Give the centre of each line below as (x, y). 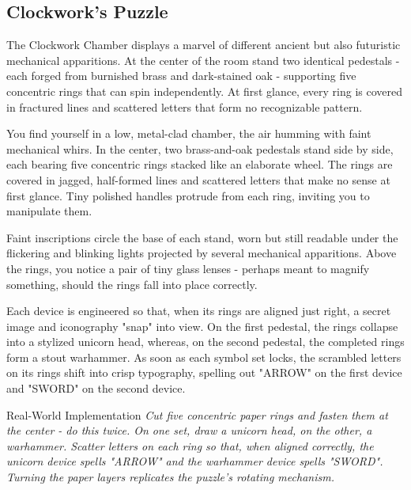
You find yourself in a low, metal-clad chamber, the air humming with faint (189, 133)
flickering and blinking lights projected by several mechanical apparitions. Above (202, 253)
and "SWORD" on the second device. (96, 388)
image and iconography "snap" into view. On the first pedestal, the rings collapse (202, 326)
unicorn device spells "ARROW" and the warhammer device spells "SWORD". (195, 461)
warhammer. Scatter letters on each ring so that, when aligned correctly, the (190, 445)
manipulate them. (49, 211)
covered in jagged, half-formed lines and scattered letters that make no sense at (198, 179)
